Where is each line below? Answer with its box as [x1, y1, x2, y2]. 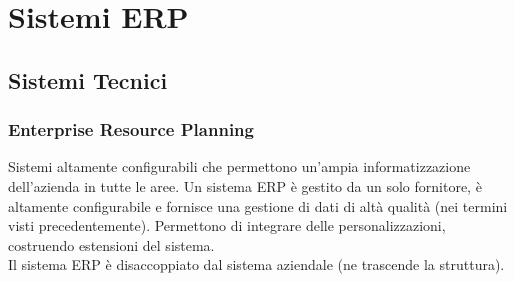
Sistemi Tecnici [8, 64, 168, 95]
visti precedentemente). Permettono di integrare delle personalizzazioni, [8, 215, 446, 236]
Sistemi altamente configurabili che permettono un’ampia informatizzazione [8, 156, 471, 177]
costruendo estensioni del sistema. [8, 234, 215, 255]
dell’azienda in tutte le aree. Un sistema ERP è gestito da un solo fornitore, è [8, 175, 482, 196]
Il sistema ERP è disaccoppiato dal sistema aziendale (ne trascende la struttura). [8, 254, 505, 275]
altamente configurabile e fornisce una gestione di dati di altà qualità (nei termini [8, 195, 508, 216]
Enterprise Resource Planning [8, 117, 254, 142]
